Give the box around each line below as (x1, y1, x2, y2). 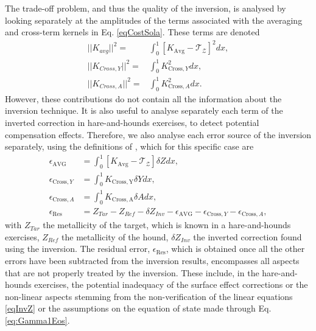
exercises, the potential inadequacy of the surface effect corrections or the (34, 278, 308, 291)
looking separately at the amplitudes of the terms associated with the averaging (5, 13, 303, 26)
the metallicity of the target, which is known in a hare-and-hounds (43, 218, 291, 231)
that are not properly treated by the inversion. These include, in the (5, 266, 259, 279)
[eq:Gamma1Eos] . (5, 313, 70, 326)
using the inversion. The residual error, (5, 242, 150, 255)
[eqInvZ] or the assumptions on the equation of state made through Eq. (5, 302, 272, 315)
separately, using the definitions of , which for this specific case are (5, 140, 254, 153)
